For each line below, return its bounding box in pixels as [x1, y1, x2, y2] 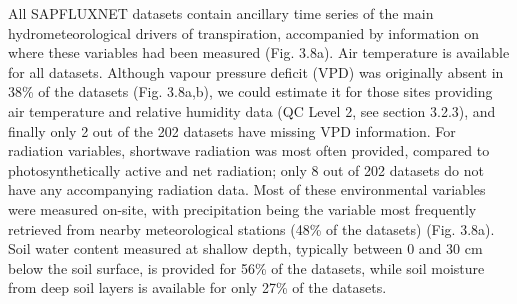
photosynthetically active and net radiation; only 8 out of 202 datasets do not [8, 159, 484, 180]
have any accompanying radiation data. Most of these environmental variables [8, 179, 486, 200]
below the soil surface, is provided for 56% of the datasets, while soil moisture [8, 257, 485, 278]
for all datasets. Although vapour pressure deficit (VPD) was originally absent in [8, 61, 504, 82]
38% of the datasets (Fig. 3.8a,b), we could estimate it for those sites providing [8, 81, 493, 102]
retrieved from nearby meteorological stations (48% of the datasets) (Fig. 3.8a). [8, 218, 495, 239]
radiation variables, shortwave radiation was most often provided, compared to [8, 140, 490, 161]
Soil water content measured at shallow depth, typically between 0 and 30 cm [8, 238, 483, 259]
